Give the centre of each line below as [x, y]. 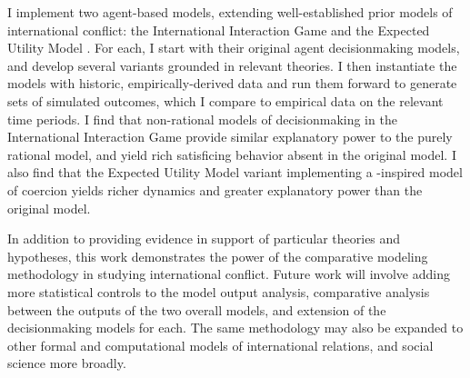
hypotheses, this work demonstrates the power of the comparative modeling [218, 256]
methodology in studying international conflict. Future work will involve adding [229, 274]
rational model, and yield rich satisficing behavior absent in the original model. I [232, 154]
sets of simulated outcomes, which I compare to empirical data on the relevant [225, 100]
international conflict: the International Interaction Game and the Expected [219, 30]
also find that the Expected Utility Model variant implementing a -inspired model [235, 172]
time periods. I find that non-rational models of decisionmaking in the [202, 119]
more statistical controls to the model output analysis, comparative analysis [219, 291]
